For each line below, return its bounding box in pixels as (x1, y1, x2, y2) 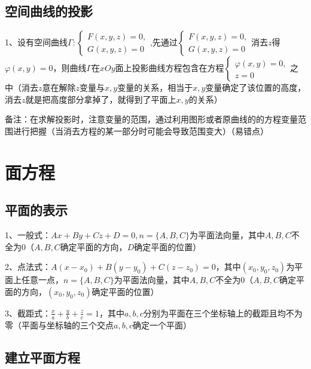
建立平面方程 (5, 348, 80, 366)
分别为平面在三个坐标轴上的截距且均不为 (143, 306, 303, 319)
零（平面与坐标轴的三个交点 (5, 318, 114, 331)
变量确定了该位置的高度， (205, 81, 306, 94)
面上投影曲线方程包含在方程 (115, 61, 224, 74)
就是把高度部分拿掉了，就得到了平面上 (25, 93, 176, 105)
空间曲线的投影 (5, 2, 93, 20)
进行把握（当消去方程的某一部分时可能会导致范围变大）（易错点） (13, 124, 269, 137)
